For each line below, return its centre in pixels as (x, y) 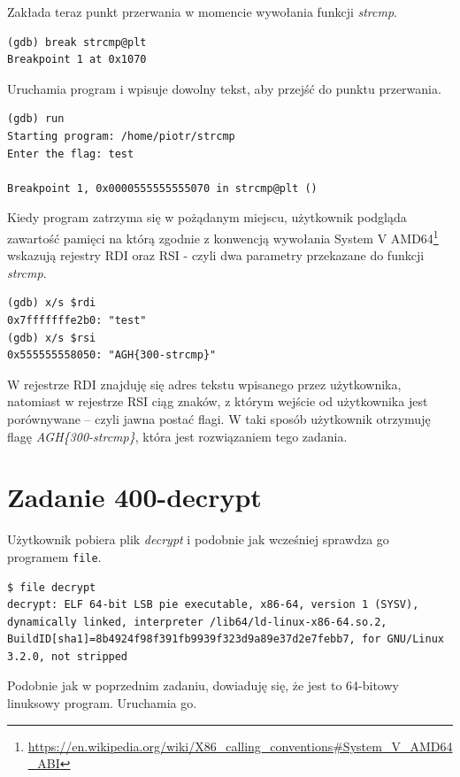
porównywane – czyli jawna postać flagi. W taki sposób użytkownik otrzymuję (219, 418)
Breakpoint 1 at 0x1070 (77, 60)
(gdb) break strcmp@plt (77, 42)
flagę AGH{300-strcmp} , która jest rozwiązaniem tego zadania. (177, 436)
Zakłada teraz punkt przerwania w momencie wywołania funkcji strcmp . (202, 12)
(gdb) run (36, 119)
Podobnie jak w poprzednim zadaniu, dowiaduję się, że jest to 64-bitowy (203, 685)
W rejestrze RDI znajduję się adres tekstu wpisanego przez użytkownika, (204, 384)
